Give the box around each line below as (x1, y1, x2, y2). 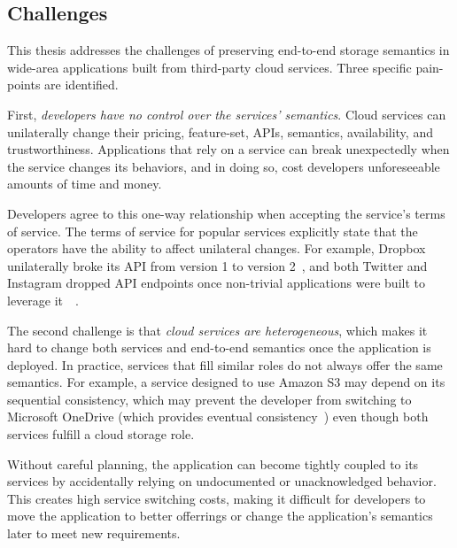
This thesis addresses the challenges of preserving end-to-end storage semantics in (7, 41, 450, 59)
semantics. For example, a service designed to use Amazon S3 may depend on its (7, 373, 445, 391)
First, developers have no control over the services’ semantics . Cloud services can (7, 104, 446, 123)
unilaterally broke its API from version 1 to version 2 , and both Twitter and (7, 256, 428, 274)
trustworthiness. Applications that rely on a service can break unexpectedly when (7, 140, 450, 158)
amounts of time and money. (7, 174, 162, 193)
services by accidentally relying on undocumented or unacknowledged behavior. (7, 472, 437, 490)
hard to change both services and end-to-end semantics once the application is (7, 338, 431, 357)
